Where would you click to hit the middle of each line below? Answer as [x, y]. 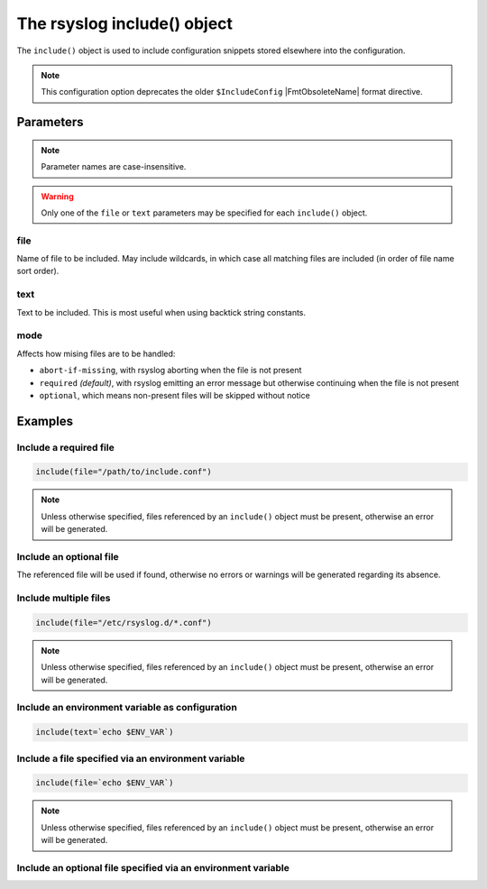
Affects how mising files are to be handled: [96, 353]
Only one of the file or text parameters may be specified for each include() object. [204, 213]
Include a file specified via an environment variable [131, 758]
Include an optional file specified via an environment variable [153, 867]
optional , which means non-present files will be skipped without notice [175, 395]
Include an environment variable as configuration [127, 708]
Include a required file [65, 447]
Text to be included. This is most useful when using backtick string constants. [161, 312]
